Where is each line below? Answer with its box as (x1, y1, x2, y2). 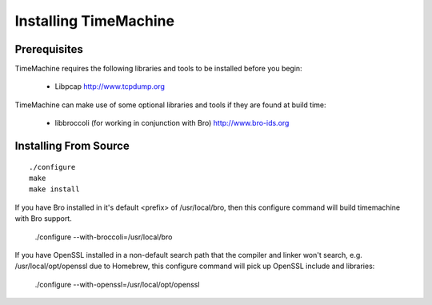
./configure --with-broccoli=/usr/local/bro (34, 232, 173, 242)
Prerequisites (14, 42, 83, 56)
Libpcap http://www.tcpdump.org (54, 82, 166, 91)
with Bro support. (14, 214, 72, 223)
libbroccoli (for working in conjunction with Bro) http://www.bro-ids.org (54, 118, 290, 128)
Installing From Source (14, 139, 130, 153)
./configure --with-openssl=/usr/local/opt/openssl (34, 279, 200, 289)
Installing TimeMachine (14, 12, 175, 30)
